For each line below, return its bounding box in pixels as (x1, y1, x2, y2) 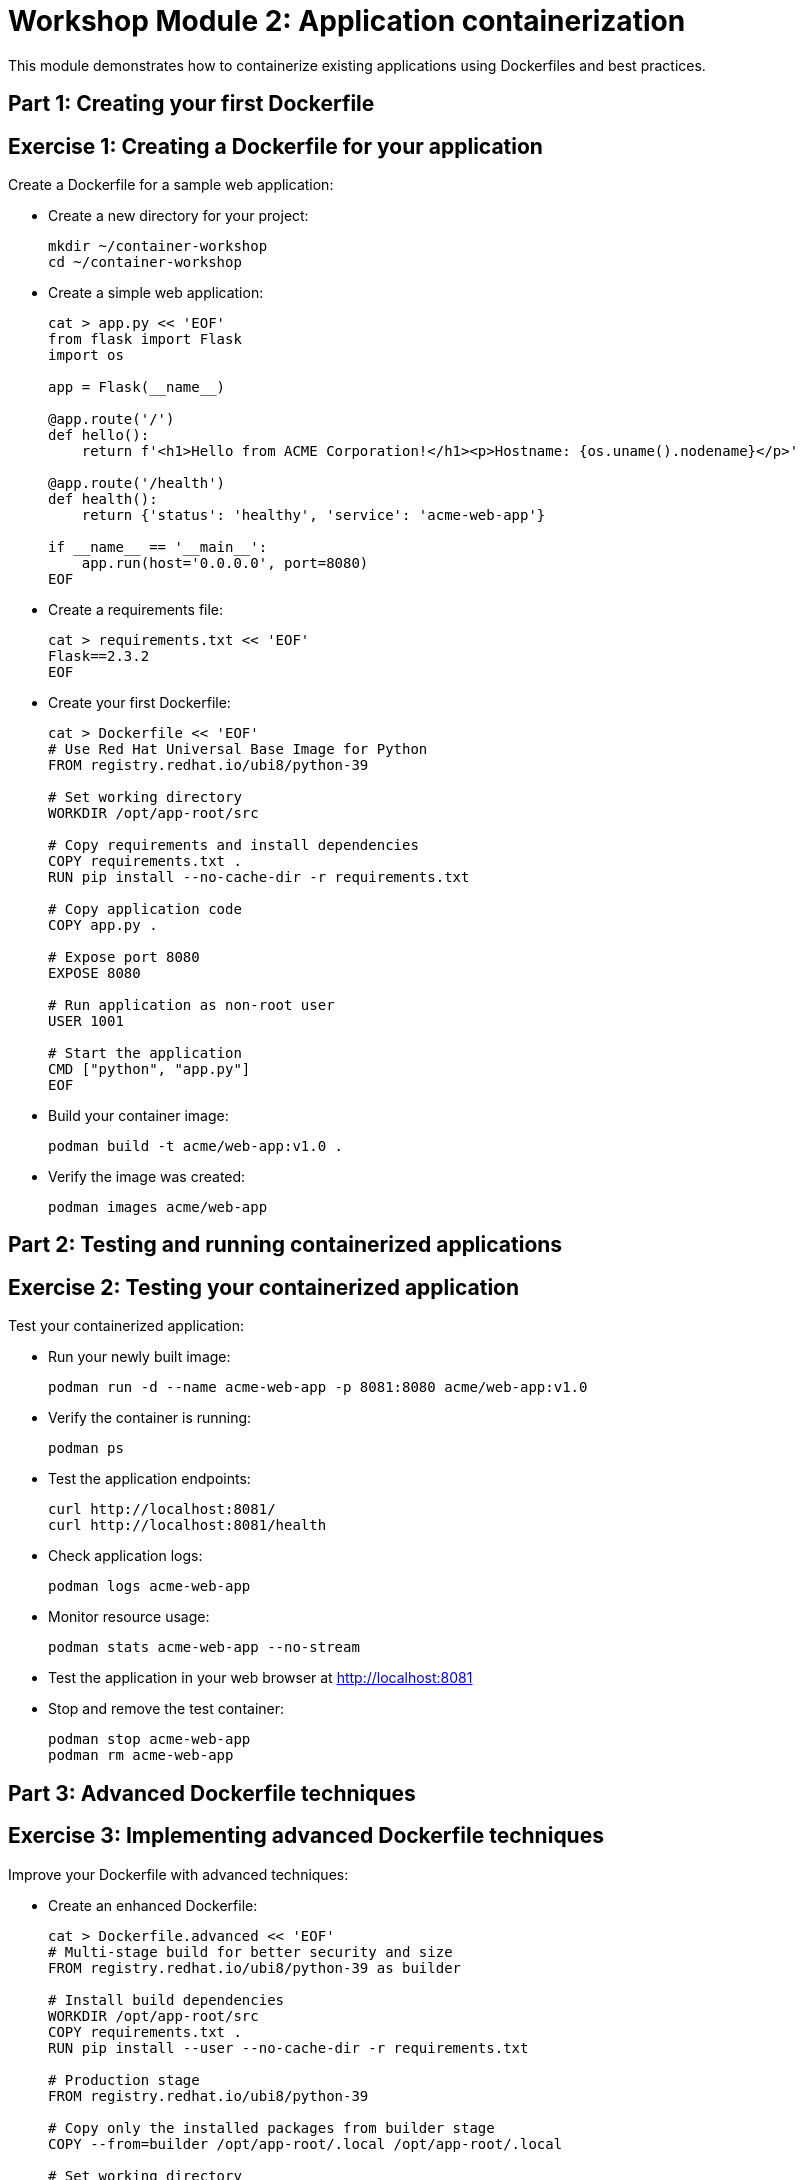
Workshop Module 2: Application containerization (8, 4, 686, 38)
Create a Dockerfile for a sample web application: (8, 176, 334, 194)
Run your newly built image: (48, 1348, 231, 1366)
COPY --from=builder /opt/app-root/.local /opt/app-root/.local (48, 2135, 563, 2152)
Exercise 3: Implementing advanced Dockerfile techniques (8, 1823, 604, 1849)
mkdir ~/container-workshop (48, 238, 268, 255)
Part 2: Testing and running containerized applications (8, 1232, 563, 1258)
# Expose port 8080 (48, 949, 200, 966)
